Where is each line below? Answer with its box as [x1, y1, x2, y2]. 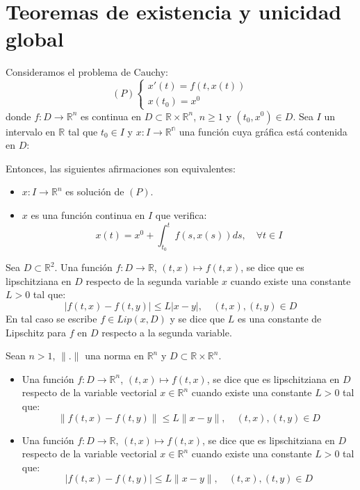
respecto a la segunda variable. [101, 325, 232, 339]
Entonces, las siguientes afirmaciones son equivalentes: [6, 161, 236, 175]
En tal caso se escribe [6, 311, 97, 326]
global [6, 24, 64, 53]
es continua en [80, 108, 142, 123]
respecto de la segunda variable [85, 273, 219, 288]
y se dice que [170, 311, 225, 326]
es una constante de [238, 311, 322, 326]
